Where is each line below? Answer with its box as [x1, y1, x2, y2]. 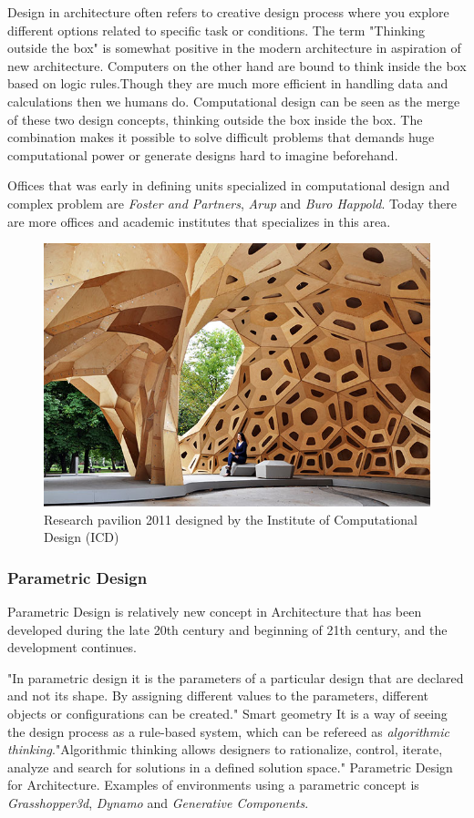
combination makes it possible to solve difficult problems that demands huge [7, 128, 435, 147]
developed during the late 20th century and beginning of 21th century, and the [7, 619, 448, 639]
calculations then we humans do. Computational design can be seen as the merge [7, 91, 460, 110]
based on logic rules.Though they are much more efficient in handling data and [7, 74, 448, 93]
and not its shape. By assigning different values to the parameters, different [7, 686, 429, 705]
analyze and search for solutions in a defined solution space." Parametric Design [7, 757, 453, 776]
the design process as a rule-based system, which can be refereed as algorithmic [7, 721, 449, 741]
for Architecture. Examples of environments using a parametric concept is [7, 775, 419, 794]
